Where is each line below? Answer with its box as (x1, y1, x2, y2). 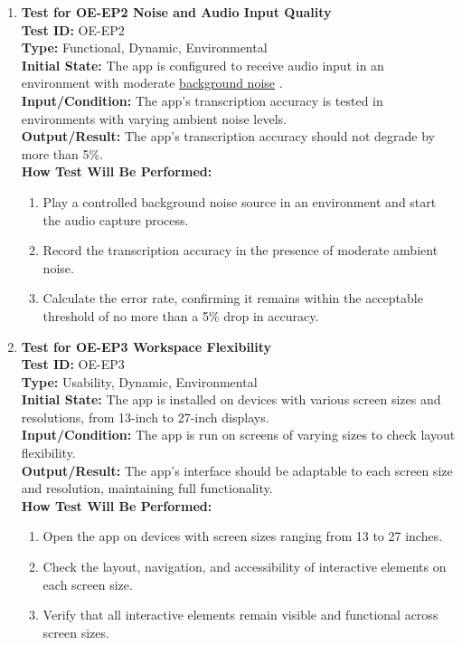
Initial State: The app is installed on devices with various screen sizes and (21, 390, 441, 409)
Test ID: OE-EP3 (21, 355, 125, 374)
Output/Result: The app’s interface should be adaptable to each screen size (21, 460, 453, 479)
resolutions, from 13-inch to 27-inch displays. (21, 407, 269, 426)
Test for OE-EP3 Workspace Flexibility (21, 337, 272, 356)
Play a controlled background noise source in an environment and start (42, 192, 437, 211)
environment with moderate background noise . (21, 73, 283, 92)
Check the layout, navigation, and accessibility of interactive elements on (42, 557, 447, 576)
